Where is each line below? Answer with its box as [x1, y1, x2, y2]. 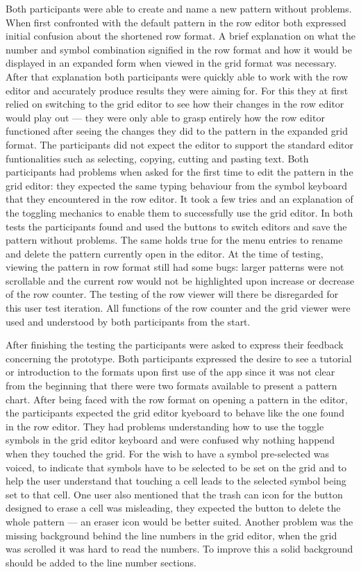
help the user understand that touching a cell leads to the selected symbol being [6, 473, 346, 488]
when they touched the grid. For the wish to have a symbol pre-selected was [6, 446, 330, 460]
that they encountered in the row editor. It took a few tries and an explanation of [6, 192, 353, 206]
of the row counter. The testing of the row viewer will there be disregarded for [6, 287, 339, 301]
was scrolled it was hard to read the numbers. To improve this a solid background [6, 541, 353, 556]
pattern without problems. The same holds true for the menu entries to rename [6, 233, 343, 247]
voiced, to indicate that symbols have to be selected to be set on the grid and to [6, 460, 347, 474]
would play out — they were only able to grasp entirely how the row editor [6, 110, 325, 124]
